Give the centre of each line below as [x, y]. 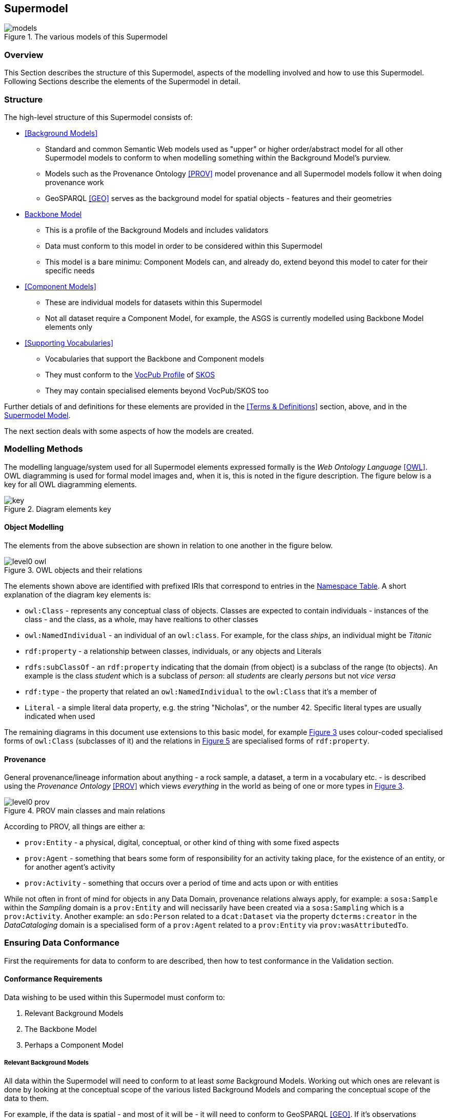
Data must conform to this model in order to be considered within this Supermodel [184, 246]
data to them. [26, 1098]
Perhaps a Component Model [74, 1045]
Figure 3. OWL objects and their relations [73, 570]
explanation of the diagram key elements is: [78, 594]
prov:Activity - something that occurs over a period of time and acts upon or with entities [181, 883]
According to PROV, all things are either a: [75, 827]
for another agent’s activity [70, 867]
